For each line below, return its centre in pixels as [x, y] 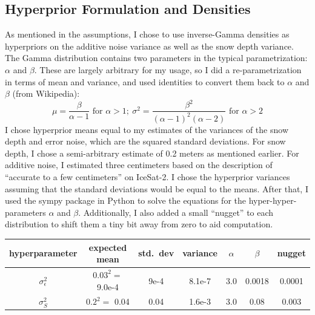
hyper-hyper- [273, 200]
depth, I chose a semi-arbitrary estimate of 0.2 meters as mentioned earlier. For [152, 153]
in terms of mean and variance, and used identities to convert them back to [145, 81]
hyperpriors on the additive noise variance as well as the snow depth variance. [149, 46]
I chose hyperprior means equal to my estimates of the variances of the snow [147, 129]
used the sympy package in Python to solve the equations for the [125, 200]
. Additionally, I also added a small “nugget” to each [176, 212]
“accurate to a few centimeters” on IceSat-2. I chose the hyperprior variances [148, 177]
